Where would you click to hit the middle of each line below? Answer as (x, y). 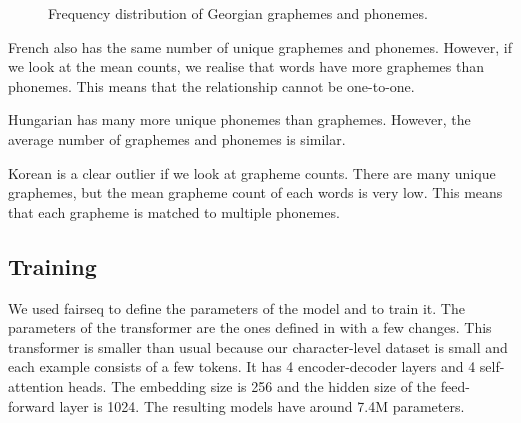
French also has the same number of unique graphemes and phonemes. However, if (260, 46)
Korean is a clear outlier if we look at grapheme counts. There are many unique (252, 172)
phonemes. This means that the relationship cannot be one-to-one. (211, 85)
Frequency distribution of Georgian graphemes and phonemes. (238, 13)
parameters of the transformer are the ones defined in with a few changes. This (250, 327)
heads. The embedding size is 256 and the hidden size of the (252, 385)
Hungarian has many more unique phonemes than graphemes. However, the (239, 119)
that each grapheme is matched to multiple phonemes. (174, 211)
